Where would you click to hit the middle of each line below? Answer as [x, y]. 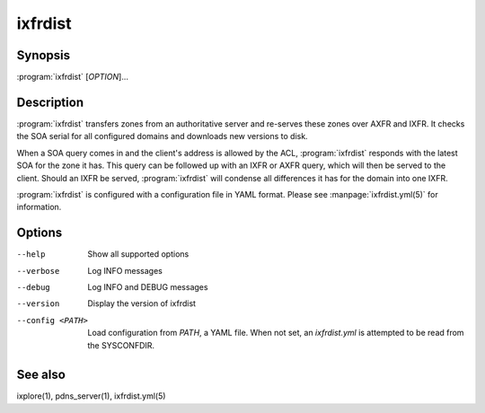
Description [50, 102]
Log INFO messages [125, 270]
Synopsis [44, 55]
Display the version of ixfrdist [142, 303]
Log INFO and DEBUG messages [148, 287]
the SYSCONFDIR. [121, 345]
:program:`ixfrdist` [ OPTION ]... [73, 77]
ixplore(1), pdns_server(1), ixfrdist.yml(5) [91, 396]
